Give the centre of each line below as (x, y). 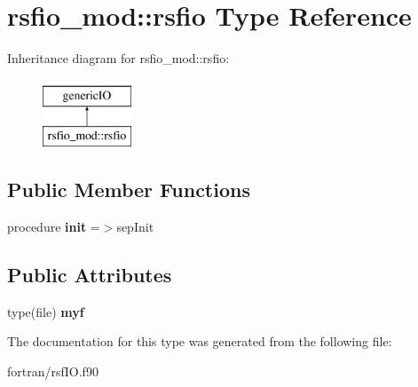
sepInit (135, 227)
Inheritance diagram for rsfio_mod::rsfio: (118, 58)
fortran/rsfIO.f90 (53, 371)
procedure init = (54, 227)
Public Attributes (90, 275)
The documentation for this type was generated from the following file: (200, 341)
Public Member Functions (129, 190)
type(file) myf (46, 311)
